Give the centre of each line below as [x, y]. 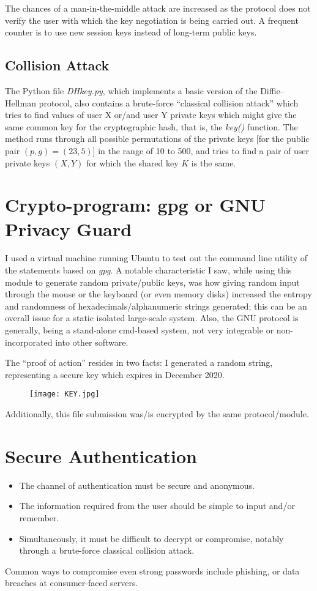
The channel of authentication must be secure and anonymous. [137, 485]
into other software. [92, 342]
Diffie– [272, 90]
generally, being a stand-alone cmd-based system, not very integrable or [140, 330]
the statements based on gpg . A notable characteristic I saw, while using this [148, 270]
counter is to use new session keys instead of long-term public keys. [131, 32]
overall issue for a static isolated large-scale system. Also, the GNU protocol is [152, 318]
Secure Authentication [101, 455]
